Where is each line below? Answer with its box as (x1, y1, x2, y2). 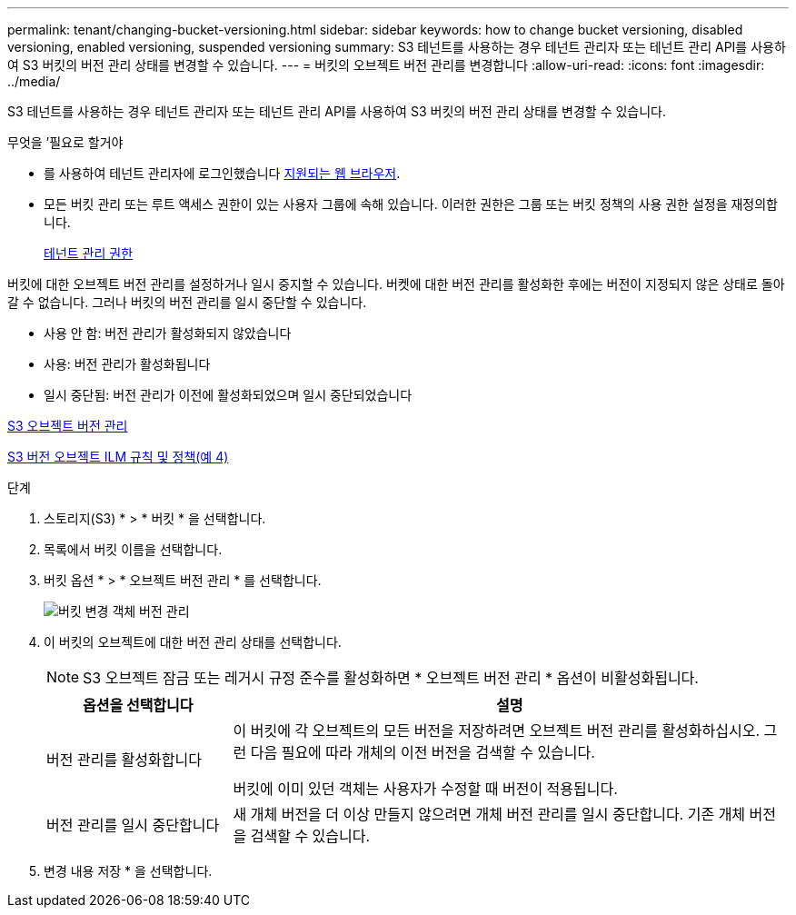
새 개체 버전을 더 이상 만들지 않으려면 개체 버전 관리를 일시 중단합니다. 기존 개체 (233, 805, 746, 823)
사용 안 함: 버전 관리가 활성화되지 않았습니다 (44, 325, 292, 341)
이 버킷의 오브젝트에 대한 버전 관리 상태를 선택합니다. (44, 634, 342, 650)
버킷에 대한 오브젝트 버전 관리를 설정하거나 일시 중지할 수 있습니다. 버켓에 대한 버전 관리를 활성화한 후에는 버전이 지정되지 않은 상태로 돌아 (7, 276, 785, 292)
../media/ (7, 74, 61, 89)
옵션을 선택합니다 (82, 696, 194, 714)
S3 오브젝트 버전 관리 (7, 418, 128, 433)
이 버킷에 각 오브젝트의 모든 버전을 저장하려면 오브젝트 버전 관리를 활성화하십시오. (233, 721, 761, 740)
